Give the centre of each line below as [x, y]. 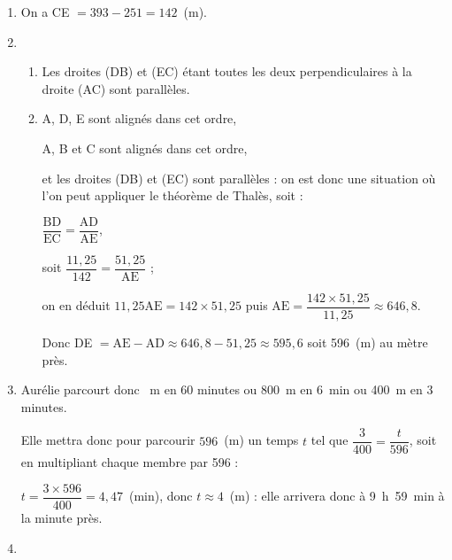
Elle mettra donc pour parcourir [108, 440]
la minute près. [61, 518]
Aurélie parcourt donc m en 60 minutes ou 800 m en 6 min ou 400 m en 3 [227, 389]
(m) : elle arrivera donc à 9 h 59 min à [337, 496]
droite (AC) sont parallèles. [116, 88]
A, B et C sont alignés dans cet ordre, [145, 148]
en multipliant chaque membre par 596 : [130, 462]
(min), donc [161, 496]
